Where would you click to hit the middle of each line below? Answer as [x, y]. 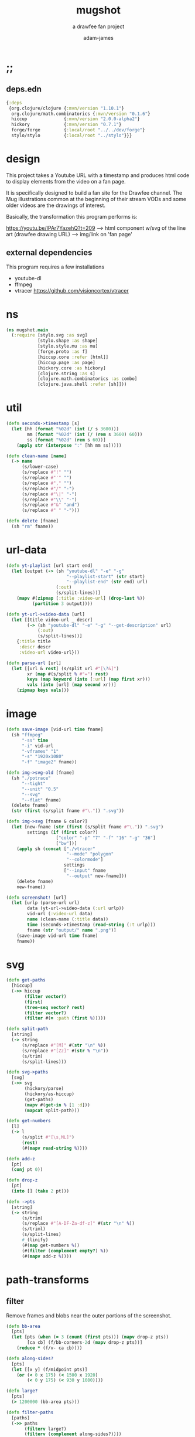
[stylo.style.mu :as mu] [68, 346]
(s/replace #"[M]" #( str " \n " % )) [64, 1045]
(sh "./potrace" [31, 778]
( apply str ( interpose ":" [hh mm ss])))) [69, 445]
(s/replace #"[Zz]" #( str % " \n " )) [65, 1051]
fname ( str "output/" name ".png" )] [72, 930]
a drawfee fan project [98, 26]
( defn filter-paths [30, 1412]
